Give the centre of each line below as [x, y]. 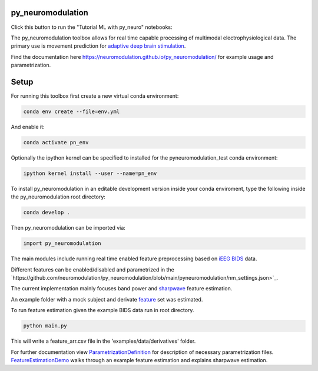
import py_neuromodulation [62, 244]
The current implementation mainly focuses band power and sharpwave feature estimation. [122, 289]
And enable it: [28, 127]
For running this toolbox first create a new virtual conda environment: [95, 96]
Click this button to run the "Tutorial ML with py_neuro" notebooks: [92, 27]
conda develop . [47, 213]
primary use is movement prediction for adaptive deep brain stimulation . [98, 46]
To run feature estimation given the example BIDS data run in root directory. [102, 310]
